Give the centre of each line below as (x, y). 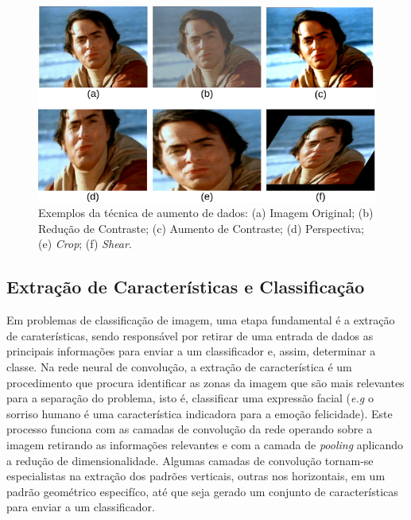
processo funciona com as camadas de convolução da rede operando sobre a (190, 429)
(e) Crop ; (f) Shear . (85, 244)
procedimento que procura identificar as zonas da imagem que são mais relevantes (205, 382)
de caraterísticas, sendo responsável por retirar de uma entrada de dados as (190, 335)
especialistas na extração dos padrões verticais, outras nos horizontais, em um (196, 476)
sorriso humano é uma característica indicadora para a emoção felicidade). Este (200, 413)
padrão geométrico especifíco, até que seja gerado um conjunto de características (202, 491)
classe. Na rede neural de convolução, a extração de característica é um (179, 367)
